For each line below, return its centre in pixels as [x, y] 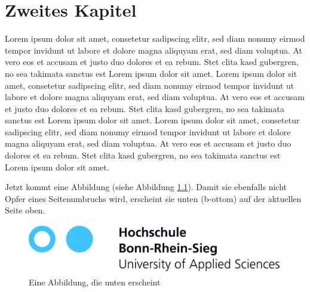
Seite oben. [25, 210]
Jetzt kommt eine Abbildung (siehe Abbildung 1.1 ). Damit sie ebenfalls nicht [146, 187]
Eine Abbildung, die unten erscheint [95, 282]
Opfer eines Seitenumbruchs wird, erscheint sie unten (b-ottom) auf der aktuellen [153, 198]
